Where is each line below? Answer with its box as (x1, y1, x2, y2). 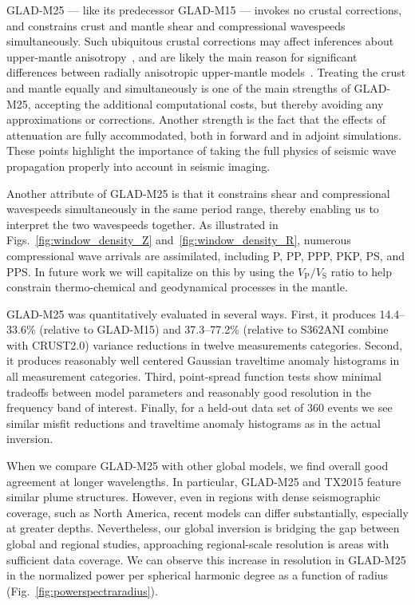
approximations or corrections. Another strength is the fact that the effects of (6, 111, 386, 128)
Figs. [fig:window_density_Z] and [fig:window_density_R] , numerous (6, 231, 351, 248)
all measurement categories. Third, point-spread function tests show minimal (6, 368, 381, 385)
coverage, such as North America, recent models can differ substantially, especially (6, 504, 409, 520)
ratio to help (330, 263, 392, 279)
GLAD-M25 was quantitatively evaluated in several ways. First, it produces (6, 305, 376, 322)
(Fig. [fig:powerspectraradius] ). (6, 582, 158, 599)
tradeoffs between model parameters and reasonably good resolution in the (6, 383, 372, 400)
